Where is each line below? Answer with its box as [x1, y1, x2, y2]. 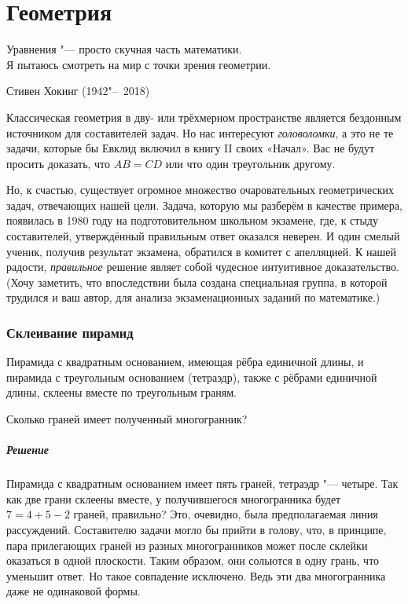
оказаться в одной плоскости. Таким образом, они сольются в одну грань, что [6, 552, 380, 569]
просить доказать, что [6, 155, 111, 171]
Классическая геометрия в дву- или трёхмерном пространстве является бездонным [6, 108, 402, 125]
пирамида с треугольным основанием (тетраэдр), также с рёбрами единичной [6, 368, 377, 385]
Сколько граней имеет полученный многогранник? [6, 411, 248, 427]
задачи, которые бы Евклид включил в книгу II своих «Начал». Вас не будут [6, 140, 374, 156]
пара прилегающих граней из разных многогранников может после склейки [6, 536, 368, 553]
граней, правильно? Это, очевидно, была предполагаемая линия [73, 506, 378, 522]
